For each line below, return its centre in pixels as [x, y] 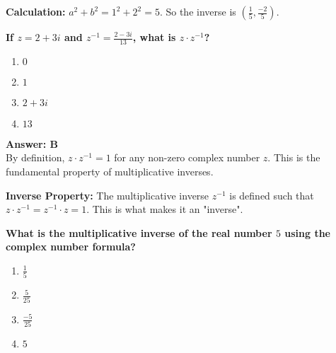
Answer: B [32, 143]
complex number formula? [71, 247]
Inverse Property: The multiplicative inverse [108, 195]
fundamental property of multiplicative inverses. [110, 172]
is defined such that [272, 195]
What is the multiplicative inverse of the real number [139, 232]
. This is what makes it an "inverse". [165, 209]
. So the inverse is [198, 11]
